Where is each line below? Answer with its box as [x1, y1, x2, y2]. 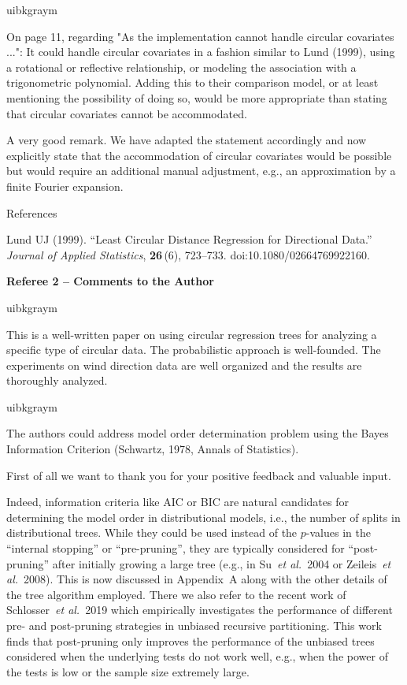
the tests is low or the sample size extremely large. [6, 663, 250, 679]
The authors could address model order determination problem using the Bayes [6, 425, 389, 441]
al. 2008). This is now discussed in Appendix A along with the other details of [6, 571, 387, 587]
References [6, 204, 57, 221]
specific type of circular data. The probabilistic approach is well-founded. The [6, 341, 381, 358]
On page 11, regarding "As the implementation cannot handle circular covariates [6, 28, 394, 44]
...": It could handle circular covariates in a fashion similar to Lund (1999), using [6, 43, 395, 60]
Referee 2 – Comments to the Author [6, 273, 214, 289]
